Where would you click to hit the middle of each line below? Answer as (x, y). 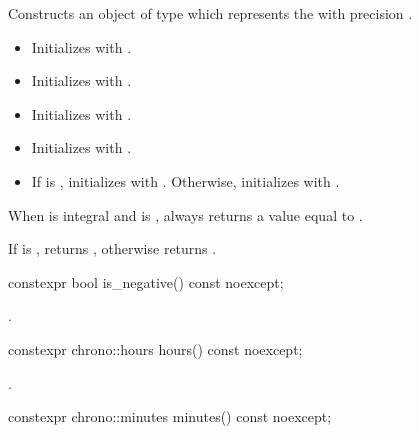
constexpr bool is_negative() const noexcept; (146, 281)
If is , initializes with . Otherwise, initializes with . (185, 180)
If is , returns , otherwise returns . (112, 248)
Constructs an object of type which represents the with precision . (210, 13)
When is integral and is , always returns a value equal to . (185, 214)
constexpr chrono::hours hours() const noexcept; (155, 348)
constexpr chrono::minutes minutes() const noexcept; (170, 416)
